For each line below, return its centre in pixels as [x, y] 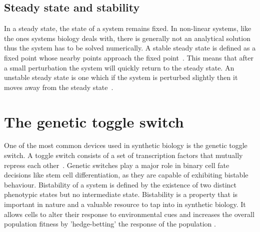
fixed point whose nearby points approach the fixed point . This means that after [129, 57]
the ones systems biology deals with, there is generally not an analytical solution [127, 38]
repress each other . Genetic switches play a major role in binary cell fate [117, 165]
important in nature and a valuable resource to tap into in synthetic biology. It [125, 204]
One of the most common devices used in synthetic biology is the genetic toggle [126, 145]
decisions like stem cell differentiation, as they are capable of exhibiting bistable [126, 175]
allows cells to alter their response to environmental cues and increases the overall [129, 214]
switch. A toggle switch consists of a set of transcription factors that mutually [123, 155]
